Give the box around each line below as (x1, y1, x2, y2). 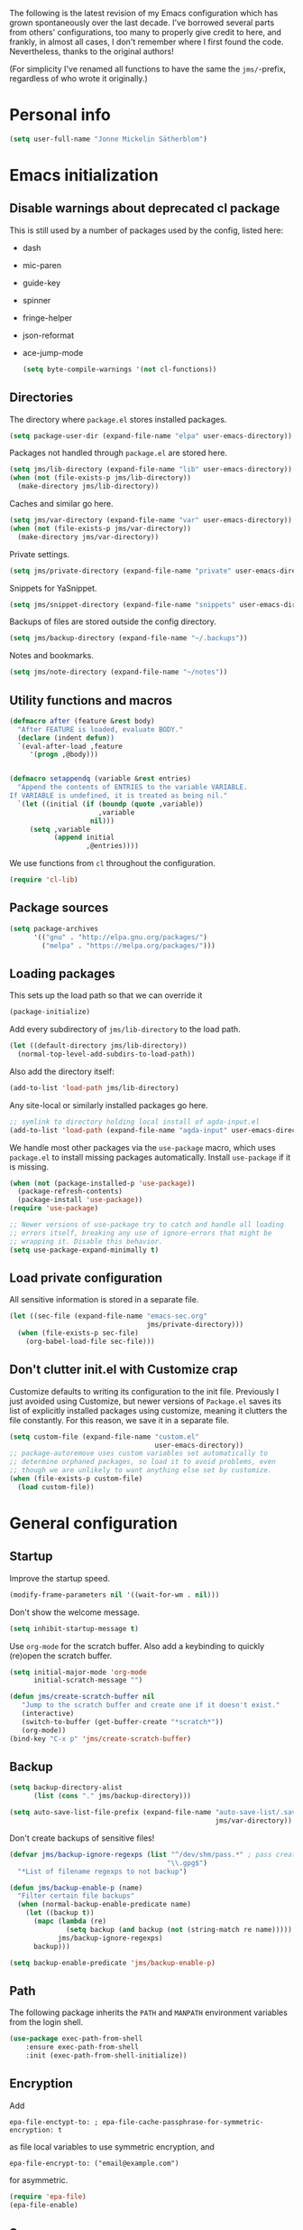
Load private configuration (9, 1270, 163, 1285)
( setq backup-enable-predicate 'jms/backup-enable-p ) (9, 1958, 216, 1967)
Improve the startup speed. (9, 1572, 111, 1583)
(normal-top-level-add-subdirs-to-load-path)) (17, 1050, 196, 1059)
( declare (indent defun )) (17, 733, 115, 742)
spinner (22, 294, 51, 305)
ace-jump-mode (22, 347, 84, 358)
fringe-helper (22, 312, 73, 323)
